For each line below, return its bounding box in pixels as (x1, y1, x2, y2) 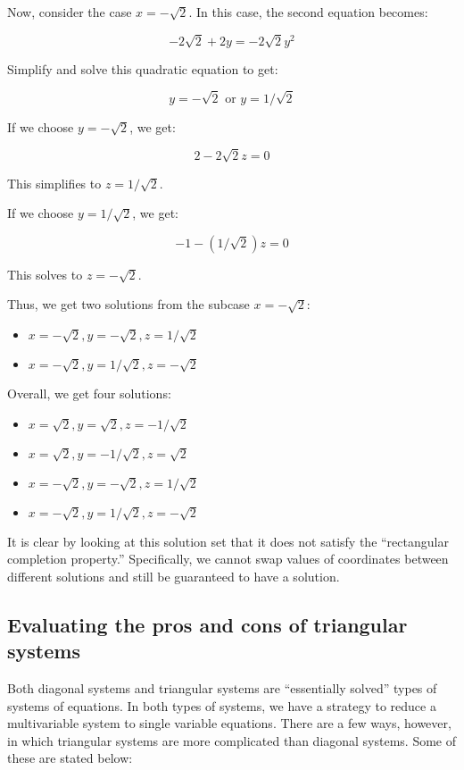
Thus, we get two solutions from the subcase (7, 295, 250, 314)
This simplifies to (7, 173, 102, 192)
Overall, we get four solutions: (7, 384, 171, 403)
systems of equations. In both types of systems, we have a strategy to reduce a (7, 696, 436, 715)
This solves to (7, 264, 83, 283)
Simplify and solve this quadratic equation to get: (7, 59, 278, 78)
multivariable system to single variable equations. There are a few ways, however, (7, 714, 452, 732)
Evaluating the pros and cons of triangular (7, 610, 408, 638)
